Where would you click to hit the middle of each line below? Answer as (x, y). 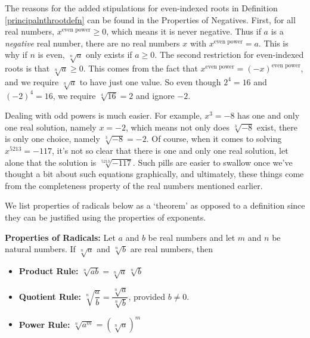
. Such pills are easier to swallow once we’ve (213, 162)
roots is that (27, 68)
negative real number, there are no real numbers (92, 43)
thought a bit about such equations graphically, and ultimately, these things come (154, 174)
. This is (273, 43)
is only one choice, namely (52, 139)
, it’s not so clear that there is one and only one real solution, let (170, 151)
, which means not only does (177, 127)
